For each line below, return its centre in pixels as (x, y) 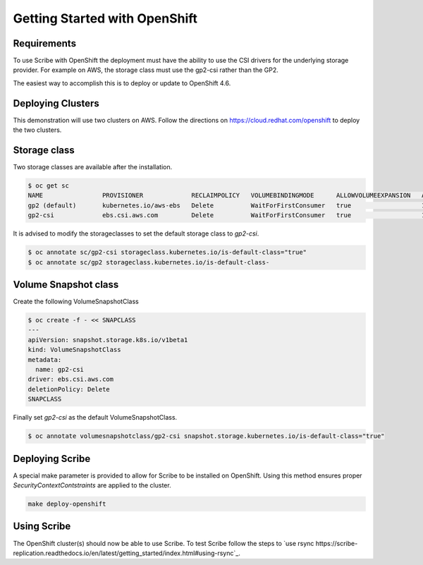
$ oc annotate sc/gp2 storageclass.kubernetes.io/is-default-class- (149, 262)
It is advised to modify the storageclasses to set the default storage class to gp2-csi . (136, 233)
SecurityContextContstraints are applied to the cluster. (92, 485)
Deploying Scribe (52, 458)
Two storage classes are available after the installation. (93, 167)
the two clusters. (37, 130)
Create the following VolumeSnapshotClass (76, 302)
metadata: (45, 359)
